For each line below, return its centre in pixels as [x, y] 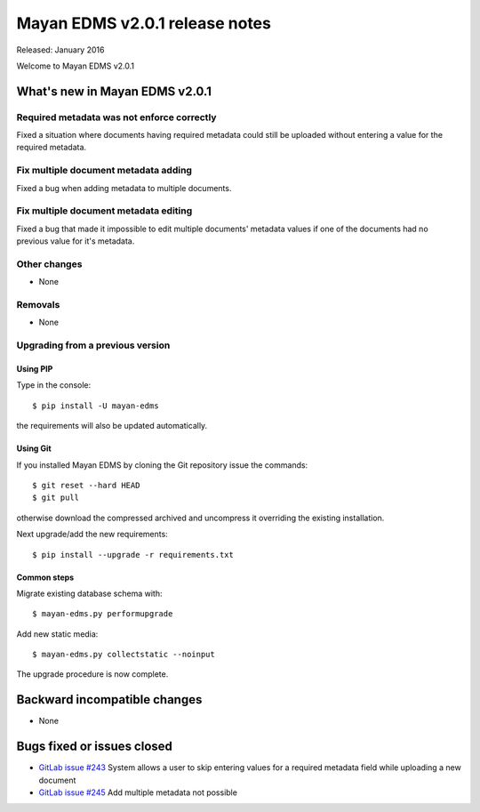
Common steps [45, 577]
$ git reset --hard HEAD [86, 485]
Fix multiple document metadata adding [104, 171]
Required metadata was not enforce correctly [116, 117]
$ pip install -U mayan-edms [96, 406]
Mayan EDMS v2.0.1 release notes [144, 23]
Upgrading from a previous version [93, 345]
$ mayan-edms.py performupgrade [103, 614]
